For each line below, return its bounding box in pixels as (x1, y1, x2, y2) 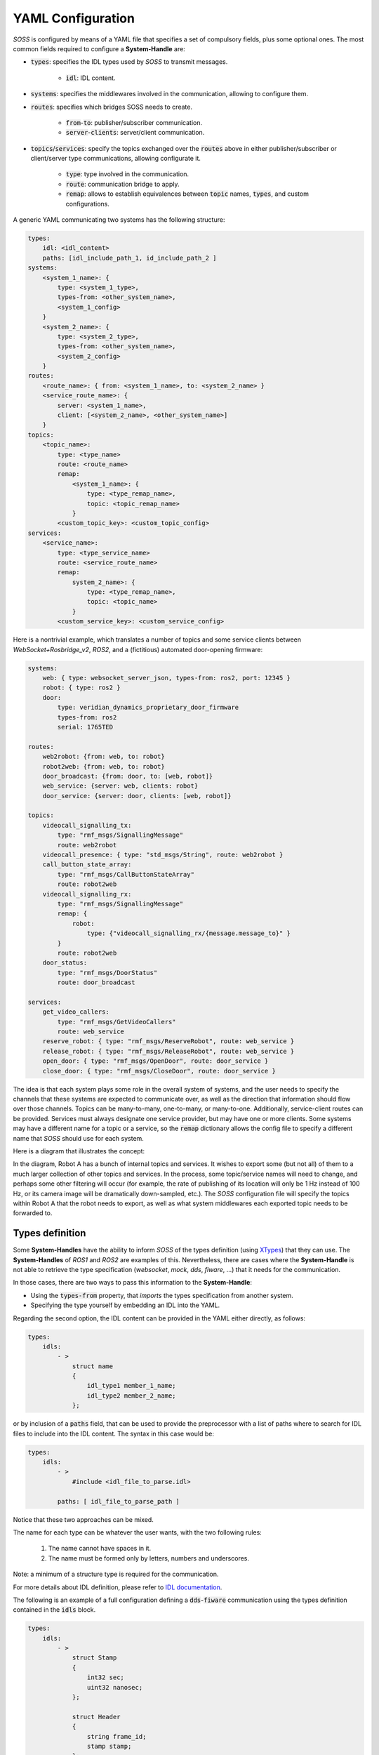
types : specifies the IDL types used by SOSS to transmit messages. (30, 58, 228, 66)
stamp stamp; (86, 1742, 132, 1750)
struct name (72, 1362, 114, 1370)
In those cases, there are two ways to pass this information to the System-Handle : (13, 1278, 253, 1287)
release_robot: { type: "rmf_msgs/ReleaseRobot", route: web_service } (42, 1047, 295, 1055)
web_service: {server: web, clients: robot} (42, 782, 199, 790)
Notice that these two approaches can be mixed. (13, 1515, 154, 1523)
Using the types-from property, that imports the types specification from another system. (30, 1291, 294, 1299)
